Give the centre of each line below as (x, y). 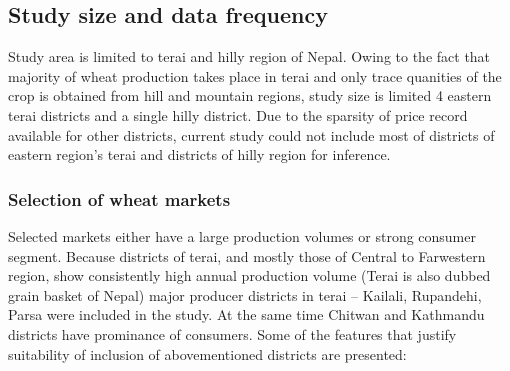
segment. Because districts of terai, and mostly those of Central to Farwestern (247, 255)
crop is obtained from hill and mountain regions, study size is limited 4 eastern (250, 95)
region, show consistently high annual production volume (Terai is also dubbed (249, 275)
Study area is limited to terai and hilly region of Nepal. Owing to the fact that (249, 56)
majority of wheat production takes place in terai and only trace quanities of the (255, 75)
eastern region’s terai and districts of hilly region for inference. (199, 154)
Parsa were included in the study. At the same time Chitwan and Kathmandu (246, 314)
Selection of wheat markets (119, 198)
